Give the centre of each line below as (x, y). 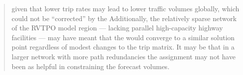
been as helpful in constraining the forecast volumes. (91, 66)
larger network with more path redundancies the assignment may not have (123, 56)
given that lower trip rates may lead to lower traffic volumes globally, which (125, 8)
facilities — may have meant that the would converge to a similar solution (123, 37)
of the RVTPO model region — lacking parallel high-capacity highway (117, 28)
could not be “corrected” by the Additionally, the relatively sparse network (124, 18)
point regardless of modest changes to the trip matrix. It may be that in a (123, 47)
